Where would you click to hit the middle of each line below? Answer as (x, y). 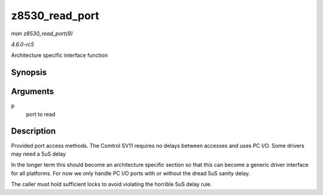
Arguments (33, 92)
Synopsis (29, 73)
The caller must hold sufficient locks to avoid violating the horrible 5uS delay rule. (112, 184)
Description (33, 131)
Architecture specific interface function (60, 55)
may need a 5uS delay (38, 154)
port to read (41, 114)
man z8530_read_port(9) (42, 33)
